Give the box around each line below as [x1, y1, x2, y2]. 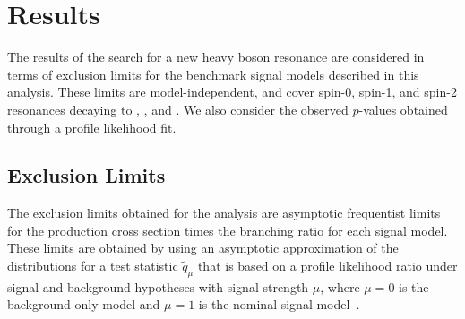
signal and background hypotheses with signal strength [7, 277, 309, 296]
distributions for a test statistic [7, 256, 178, 275]
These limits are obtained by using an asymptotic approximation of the [7, 238, 399, 257]
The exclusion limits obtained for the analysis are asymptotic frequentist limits [7, 203, 441, 222]
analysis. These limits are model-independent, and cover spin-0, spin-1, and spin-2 [7, 82, 457, 101]
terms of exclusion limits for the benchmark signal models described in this [7, 65, 419, 83]
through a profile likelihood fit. [7, 117, 177, 136]
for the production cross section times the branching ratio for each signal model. [7, 220, 448, 239]
